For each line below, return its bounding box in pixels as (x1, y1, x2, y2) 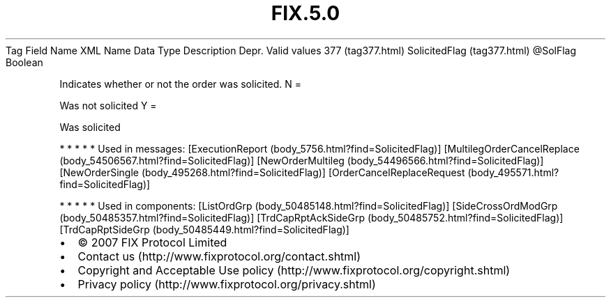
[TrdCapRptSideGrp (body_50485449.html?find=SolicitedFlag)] (59, 223, 349, 235)
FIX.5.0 (271, 1, 340, 25)
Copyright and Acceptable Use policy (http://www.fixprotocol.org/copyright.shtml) (77, 263, 511, 277)
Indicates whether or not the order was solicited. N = (59, 77, 302, 90)
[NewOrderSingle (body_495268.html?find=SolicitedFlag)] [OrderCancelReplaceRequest (59, 166, 465, 178)
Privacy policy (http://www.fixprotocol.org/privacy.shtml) (77, 277, 376, 291)
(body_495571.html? (467, 166, 559, 178)
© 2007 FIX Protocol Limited (77, 235, 227, 249)
